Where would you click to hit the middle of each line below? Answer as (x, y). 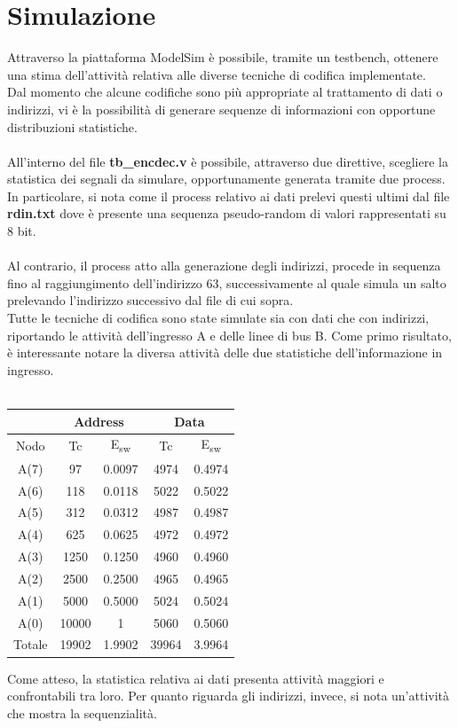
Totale (31, 644)
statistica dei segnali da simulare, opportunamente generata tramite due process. (226, 179)
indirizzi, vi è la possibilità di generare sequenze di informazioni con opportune (221, 109)
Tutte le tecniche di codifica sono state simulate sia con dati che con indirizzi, (218, 318)
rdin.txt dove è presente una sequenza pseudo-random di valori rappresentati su (227, 213)
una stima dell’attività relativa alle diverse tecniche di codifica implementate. (217, 74)
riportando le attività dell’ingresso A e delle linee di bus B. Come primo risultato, (229, 335)
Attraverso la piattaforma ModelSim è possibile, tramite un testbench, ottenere (223, 57)
